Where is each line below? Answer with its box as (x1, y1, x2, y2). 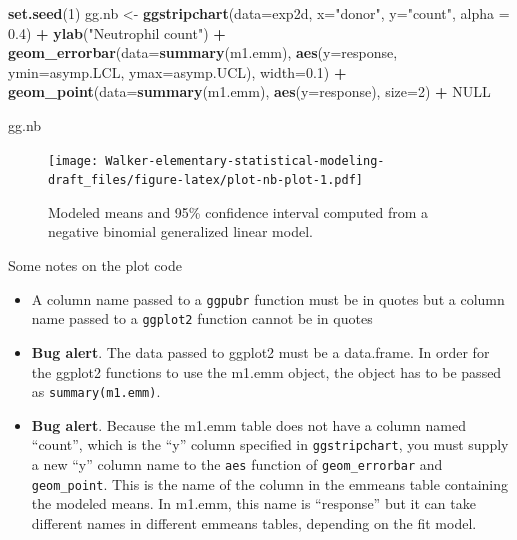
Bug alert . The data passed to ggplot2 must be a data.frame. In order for (31, 341, 490, 362)
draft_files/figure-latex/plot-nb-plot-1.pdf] (48, 173, 363, 188)
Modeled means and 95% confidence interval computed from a (48, 201, 429, 222)
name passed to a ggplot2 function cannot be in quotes (31, 308, 373, 329)
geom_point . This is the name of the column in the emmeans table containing (31, 473, 509, 494)
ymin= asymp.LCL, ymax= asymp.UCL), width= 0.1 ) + (8, 61, 347, 82)
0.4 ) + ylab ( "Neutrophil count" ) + (8, 22, 226, 43)
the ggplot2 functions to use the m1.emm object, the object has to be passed (31, 361, 502, 382)
